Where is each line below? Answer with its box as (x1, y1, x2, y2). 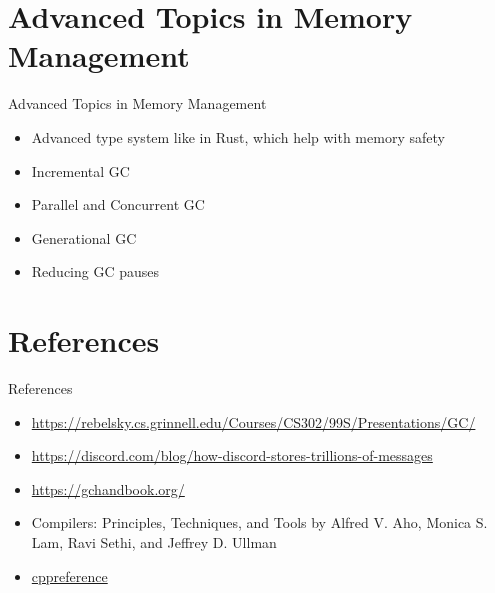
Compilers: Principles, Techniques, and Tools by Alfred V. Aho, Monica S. (31, 512, 488, 533)
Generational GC (31, 227, 137, 248)
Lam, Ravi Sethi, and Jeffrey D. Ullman (31, 531, 277, 552)
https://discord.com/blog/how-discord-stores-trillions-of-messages (31, 445, 433, 466)
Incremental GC (31, 160, 130, 181)
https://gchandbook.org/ (31, 478, 185, 499)
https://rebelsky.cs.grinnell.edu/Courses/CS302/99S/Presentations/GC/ (31, 411, 476, 432)
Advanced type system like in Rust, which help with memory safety (31, 126, 445, 147)
